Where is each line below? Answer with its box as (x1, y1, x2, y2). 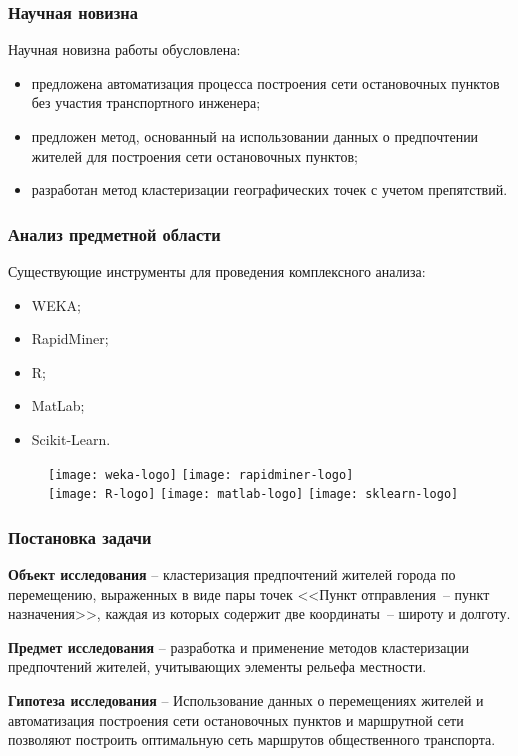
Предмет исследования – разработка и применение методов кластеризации (8, 636, 469, 657)
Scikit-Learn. (31, 428, 111, 449)
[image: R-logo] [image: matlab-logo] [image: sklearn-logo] (48, 487, 459, 502)
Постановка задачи (8, 524, 152, 549)
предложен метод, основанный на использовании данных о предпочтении (31, 126, 479, 146)
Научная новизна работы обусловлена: (8, 39, 241, 60)
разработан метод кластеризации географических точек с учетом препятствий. (31, 179, 508, 200)
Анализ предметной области (8, 221, 221, 246)
